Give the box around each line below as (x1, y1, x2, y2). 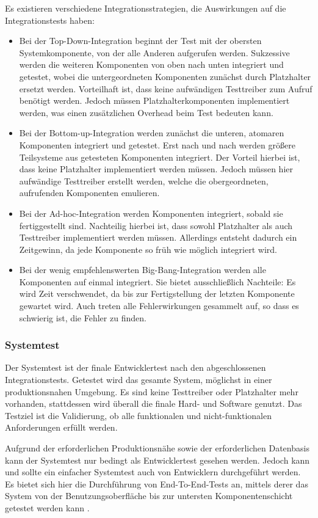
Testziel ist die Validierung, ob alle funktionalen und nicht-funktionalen (5, 409, 272, 421)
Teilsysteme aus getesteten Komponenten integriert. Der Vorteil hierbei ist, (19, 150, 300, 163)
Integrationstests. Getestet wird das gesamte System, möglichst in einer (5, 373, 272, 386)
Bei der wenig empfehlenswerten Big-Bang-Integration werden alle (19, 263, 266, 276)
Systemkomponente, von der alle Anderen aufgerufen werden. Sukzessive (19, 46, 290, 59)
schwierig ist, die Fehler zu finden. (19, 311, 146, 324)
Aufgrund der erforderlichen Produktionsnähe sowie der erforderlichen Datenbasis (5, 442, 309, 454)
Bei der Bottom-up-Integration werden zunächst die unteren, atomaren (19, 126, 284, 139)
